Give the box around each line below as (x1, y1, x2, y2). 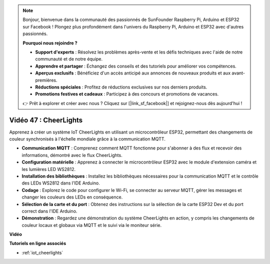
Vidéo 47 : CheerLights (9, 115, 83, 124)
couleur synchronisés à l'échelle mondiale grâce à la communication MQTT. (9, 135, 166, 142)
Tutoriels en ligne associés (9, 240, 66, 246)
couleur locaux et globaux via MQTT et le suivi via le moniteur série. (21, 222, 162, 228)
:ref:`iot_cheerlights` (21, 249, 63, 255)
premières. (35, 77, 57, 83)
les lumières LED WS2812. (21, 166, 76, 172)
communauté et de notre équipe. (35, 56, 103, 62)
